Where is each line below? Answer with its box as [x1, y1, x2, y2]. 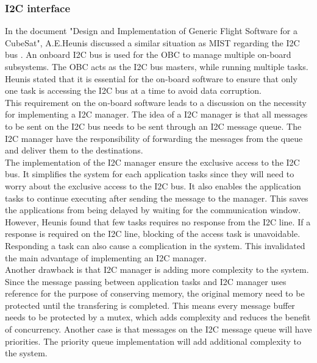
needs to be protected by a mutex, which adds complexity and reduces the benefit [5, 311, 311, 323]
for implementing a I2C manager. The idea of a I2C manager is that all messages [5, 108, 308, 121]
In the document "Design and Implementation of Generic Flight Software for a [5, 24, 297, 37]
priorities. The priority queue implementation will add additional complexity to [5, 334, 302, 347]
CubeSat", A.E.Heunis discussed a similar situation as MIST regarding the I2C [5, 36, 300, 49]
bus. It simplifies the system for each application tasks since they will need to [5, 167, 294, 180]
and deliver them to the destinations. [5, 144, 143, 157]
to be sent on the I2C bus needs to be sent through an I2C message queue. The [5, 119, 302, 132]
